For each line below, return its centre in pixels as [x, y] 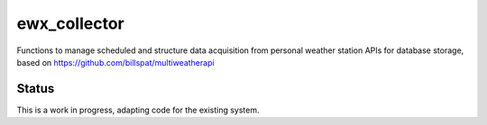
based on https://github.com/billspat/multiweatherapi [116, 62]
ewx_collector [71, 23]
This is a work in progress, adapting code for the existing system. [138, 110]
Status [36, 89]
